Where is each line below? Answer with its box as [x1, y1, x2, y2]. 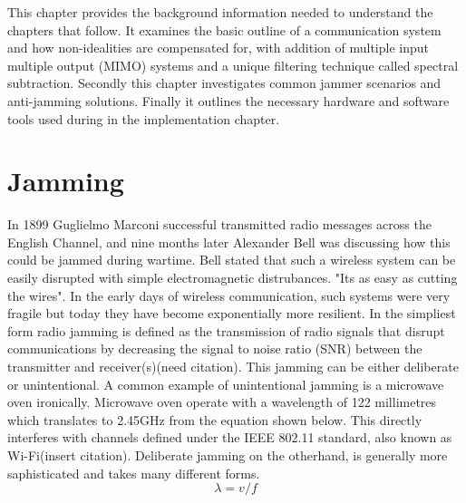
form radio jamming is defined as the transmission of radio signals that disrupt [7, 321, 445, 340]
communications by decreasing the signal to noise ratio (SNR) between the [7, 339, 422, 358]
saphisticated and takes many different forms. [7, 463, 260, 482]
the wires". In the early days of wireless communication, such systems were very [7, 285, 451, 305]
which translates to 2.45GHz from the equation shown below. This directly [7, 410, 422, 429]
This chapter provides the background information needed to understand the [7, 3, 433, 21]
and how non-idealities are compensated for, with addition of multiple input [7, 38, 430, 57]
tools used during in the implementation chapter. [7, 109, 280, 128]
